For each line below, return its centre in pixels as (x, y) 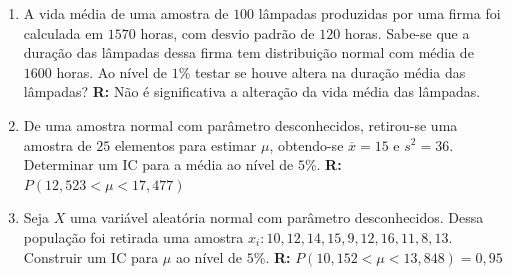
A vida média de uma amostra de (126, 13)
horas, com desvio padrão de (227, 32)
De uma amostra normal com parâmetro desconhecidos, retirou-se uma (240, 124)
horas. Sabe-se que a (407, 32)
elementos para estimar (185, 144)
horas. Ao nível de (112, 71)
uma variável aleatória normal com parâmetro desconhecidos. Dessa (277, 217)
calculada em (63, 32)
